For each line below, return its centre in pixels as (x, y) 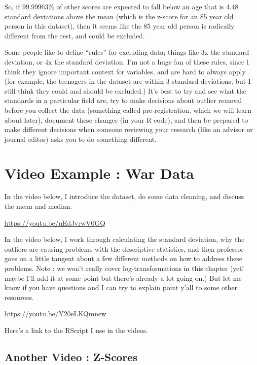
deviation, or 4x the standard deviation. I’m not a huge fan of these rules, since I (127, 61)
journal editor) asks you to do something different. (81, 139)
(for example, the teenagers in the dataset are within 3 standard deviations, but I (128, 81)
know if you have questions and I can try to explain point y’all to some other (121, 287)
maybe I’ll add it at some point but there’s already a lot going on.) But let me (123, 278)
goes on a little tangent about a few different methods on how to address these (123, 258)
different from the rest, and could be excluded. (75, 35)
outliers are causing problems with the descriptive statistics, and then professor (124, 249)
